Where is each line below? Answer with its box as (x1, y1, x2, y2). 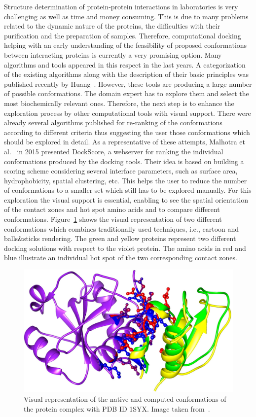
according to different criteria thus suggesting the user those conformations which (4, 127, 250, 137)
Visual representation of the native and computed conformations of (24, 394, 226, 404)
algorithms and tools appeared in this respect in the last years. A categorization (4, 59, 246, 69)
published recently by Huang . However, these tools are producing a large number (4, 78, 252, 89)
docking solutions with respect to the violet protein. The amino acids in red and (4, 243, 246, 253)
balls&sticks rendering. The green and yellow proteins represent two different (4, 233, 236, 243)
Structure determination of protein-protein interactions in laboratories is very (4, 1, 238, 11)
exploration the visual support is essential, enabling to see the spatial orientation (4, 194, 248, 205)
